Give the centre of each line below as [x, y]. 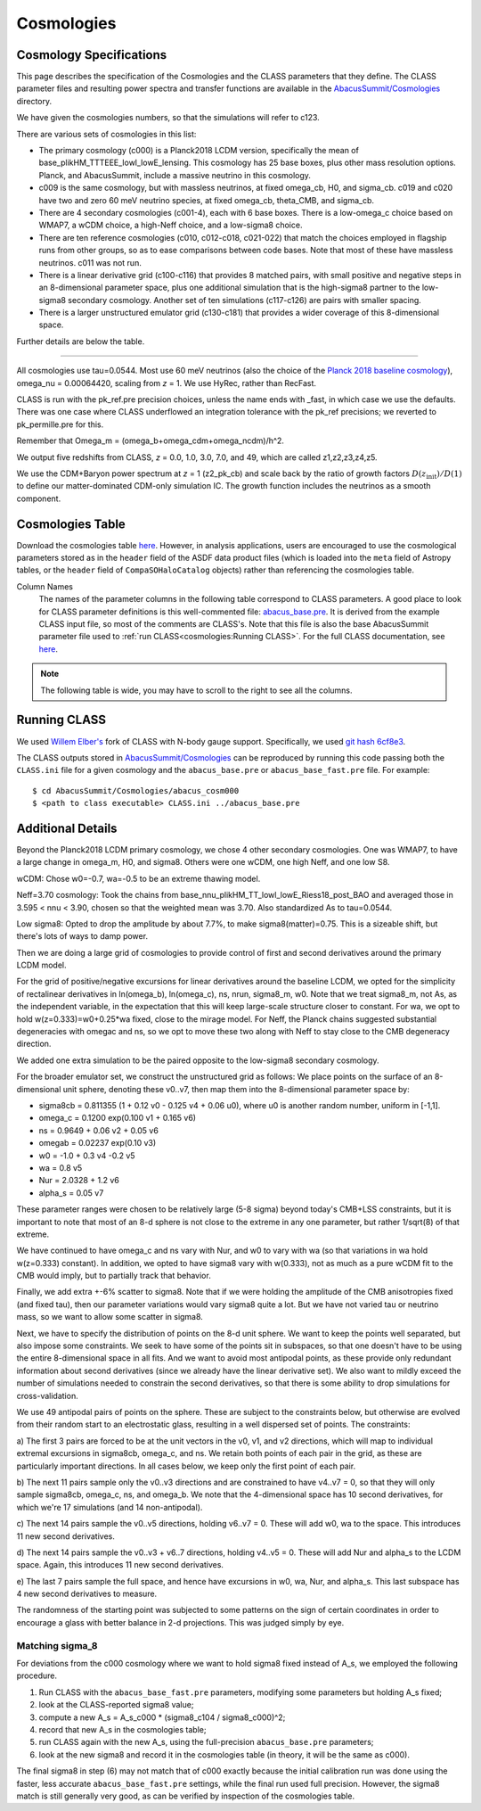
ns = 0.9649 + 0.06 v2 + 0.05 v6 [99, 1130]
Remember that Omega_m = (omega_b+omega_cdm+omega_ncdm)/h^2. [151, 440]
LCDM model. [41, 965]
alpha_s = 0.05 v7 [71, 1193]
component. [39, 498]
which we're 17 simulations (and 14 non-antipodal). [110, 1507]
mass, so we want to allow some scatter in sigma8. [110, 1317]
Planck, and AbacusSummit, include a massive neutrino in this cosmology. [175, 175]
